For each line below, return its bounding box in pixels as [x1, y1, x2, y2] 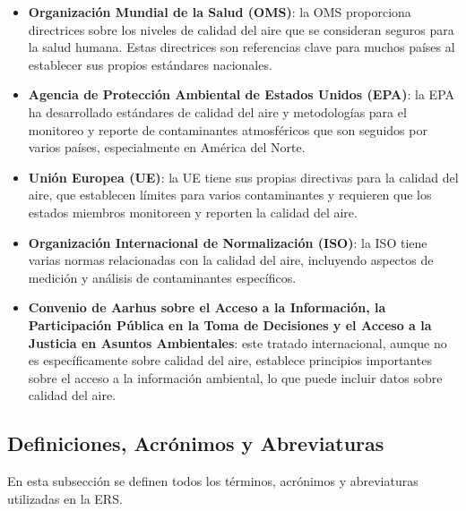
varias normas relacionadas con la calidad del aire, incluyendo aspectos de [28, 251, 434, 269]
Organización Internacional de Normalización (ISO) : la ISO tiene [28, 233, 427, 251]
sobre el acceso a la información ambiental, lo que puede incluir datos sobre [28, 368, 443, 387]
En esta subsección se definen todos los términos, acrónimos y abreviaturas [7, 472, 419, 490]
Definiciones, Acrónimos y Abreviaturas [7, 430, 384, 457]
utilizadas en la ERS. [7, 489, 123, 507]
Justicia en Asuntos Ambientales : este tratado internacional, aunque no [28, 333, 447, 352]
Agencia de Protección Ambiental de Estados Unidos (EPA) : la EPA [28, 85, 454, 104]
